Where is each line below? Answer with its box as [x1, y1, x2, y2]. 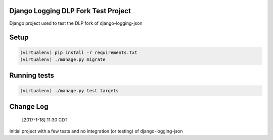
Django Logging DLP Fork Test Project [9, 7, 131, 15]
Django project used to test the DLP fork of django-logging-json [9, 20, 143, 26]
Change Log [9, 102, 49, 111]
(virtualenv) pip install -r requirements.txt [20, 49, 138, 55]
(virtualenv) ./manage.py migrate [20, 56, 106, 62]
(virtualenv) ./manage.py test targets [20, 88, 119, 93]
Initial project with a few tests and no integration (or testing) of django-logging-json [9, 128, 183, 134]
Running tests [9, 71, 55, 80]
